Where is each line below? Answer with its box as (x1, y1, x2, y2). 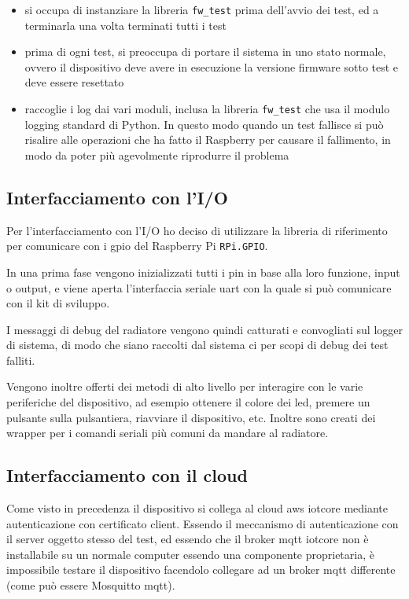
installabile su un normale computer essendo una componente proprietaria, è (6, 546, 374, 562)
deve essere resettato (24, 74, 124, 90)
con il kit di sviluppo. (6, 295, 110, 311)
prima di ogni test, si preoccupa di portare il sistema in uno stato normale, (24, 43, 386, 60)
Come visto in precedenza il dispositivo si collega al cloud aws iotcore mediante (6, 500, 388, 516)
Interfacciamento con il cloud (6, 463, 248, 487)
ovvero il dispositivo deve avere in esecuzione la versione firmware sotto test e (24, 58, 399, 75)
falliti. (6, 351, 35, 368)
